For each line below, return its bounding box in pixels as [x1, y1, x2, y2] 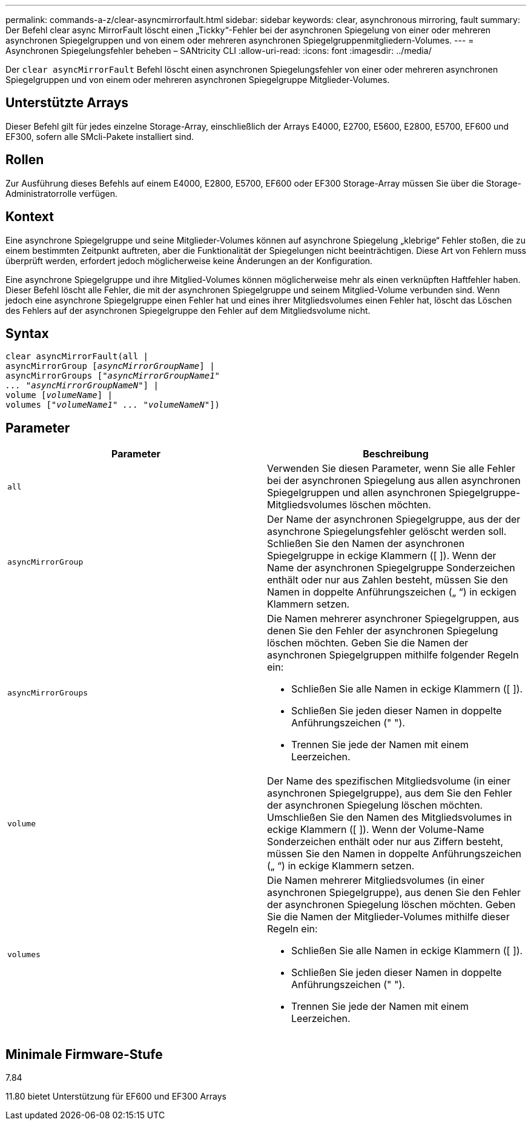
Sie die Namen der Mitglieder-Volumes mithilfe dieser [267, 911, 510, 923]
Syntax [5, 325, 49, 341]
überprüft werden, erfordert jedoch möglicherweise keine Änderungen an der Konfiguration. [5, 255, 373, 266]
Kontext [5, 209, 54, 225]
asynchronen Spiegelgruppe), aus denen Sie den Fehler [267, 886, 521, 899]
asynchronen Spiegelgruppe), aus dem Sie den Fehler [267, 787, 512, 800]
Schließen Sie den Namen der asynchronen [267, 537, 465, 550]
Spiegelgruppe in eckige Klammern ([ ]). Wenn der [267, 549, 496, 562]
